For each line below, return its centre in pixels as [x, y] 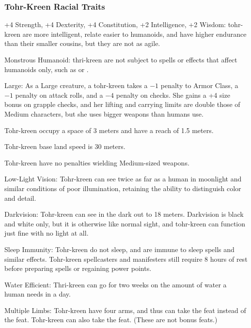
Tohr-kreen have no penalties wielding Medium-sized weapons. [97, 162]
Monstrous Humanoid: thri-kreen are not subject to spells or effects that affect [121, 60]
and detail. [20, 198]
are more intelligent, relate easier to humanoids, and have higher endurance [134, 34]
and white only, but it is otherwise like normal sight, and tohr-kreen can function [125, 223]
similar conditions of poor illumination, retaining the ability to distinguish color [123, 188]
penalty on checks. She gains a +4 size [173, 95]
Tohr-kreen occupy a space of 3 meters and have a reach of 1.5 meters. [109, 130]
